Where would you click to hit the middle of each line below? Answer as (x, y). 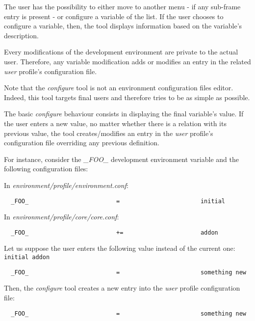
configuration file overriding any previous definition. (82, 143)
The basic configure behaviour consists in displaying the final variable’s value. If (124, 114)
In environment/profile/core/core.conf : (62, 217)
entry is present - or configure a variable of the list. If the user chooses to (114, 16)
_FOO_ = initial (118, 201)
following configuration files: (46, 169)
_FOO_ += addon (115, 232)
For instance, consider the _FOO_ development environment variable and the (121, 159)
